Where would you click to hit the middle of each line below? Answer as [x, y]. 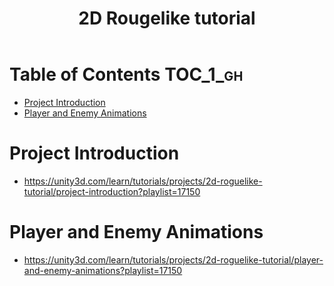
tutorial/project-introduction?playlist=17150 [112, 191]
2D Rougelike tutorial [167, 18]
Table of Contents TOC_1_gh [126, 74]
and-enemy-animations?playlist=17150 [103, 270]
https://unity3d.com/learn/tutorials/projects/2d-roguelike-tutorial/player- [173, 259]
